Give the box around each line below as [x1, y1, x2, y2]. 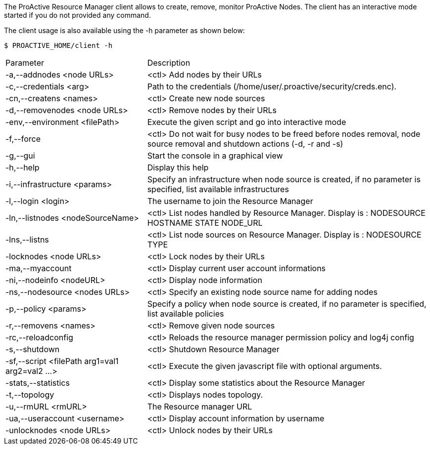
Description [147, 58, 191, 68]
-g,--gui [5, 151, 35, 161]
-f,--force [5, 134, 41, 144]
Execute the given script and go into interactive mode [147, 117, 346, 127]
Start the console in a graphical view [147, 151, 283, 161]
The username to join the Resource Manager [147, 196, 313, 206]
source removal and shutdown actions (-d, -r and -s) [147, 139, 343, 149]
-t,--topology [5, 390, 54, 400]
